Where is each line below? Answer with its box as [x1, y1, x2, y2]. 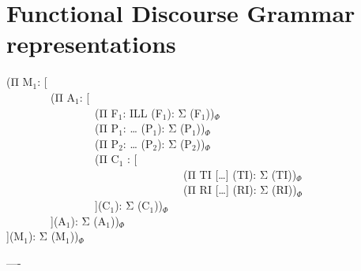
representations [6, 28, 176, 60]
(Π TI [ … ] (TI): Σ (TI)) [182, 165, 297, 182]
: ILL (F [122, 104, 163, 121]
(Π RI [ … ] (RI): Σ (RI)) [182, 181, 297, 198]
